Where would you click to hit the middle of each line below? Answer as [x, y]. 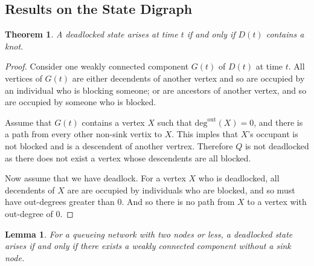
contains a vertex [113, 122]
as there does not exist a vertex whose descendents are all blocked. [128, 157]
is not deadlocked [277, 145]
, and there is [278, 122]
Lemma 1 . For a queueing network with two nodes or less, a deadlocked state [149, 234]
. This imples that [205, 134]
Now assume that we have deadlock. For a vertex [95, 178]
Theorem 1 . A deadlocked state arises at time [91, 34]
